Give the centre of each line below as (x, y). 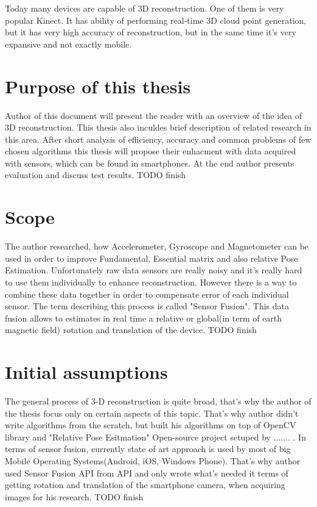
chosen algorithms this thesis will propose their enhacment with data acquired (151, 151)
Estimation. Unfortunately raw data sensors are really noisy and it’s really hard (154, 270)
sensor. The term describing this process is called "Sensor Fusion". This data (147, 306)
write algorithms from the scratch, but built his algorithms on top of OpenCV (151, 425)
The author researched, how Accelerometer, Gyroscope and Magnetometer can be (157, 246)
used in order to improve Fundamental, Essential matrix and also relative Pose (152, 258)
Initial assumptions (86, 372)
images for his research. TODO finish (74, 496)
